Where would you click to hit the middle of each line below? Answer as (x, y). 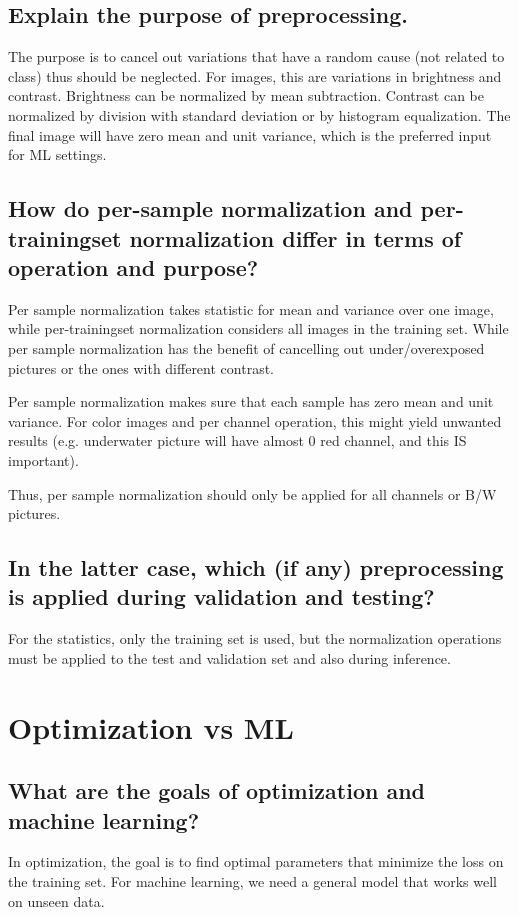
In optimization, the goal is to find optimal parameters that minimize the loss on (256, 861)
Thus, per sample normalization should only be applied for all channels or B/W (252, 493)
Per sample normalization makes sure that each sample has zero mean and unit (251, 401)
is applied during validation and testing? (221, 596)
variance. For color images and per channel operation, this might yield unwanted (255, 420)
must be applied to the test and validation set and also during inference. (229, 657)
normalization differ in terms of (295, 237)
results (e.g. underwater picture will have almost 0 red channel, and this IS (237, 440)
